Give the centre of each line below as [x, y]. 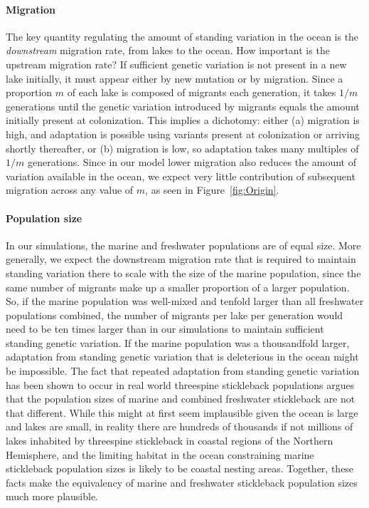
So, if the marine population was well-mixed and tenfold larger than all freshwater [185, 301]
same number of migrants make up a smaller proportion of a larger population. [178, 287]
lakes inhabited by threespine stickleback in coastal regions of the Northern [170, 441]
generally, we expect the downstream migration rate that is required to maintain [181, 259]
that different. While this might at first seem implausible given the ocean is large [182, 412]
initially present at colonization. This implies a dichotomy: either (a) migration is [183, 120]
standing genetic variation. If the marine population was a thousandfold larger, [178, 342]
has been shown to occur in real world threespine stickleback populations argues [180, 384]
